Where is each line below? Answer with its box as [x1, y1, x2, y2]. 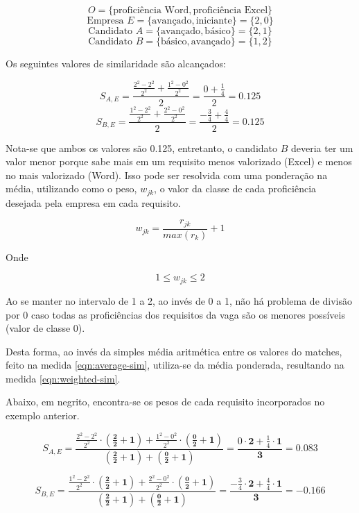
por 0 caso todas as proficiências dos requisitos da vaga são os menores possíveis [6, 307, 345, 321]
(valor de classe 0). [6, 321, 85, 335]
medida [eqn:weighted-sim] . [6, 371, 121, 385]
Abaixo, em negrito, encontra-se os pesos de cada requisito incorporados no [6, 394, 325, 409]
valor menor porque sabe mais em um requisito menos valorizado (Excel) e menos [6, 154, 352, 169]
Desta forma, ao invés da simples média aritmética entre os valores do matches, [6, 344, 342, 358]
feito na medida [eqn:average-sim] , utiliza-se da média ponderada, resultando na [6, 358, 344, 372]
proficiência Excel [193, 6, 268, 15]
